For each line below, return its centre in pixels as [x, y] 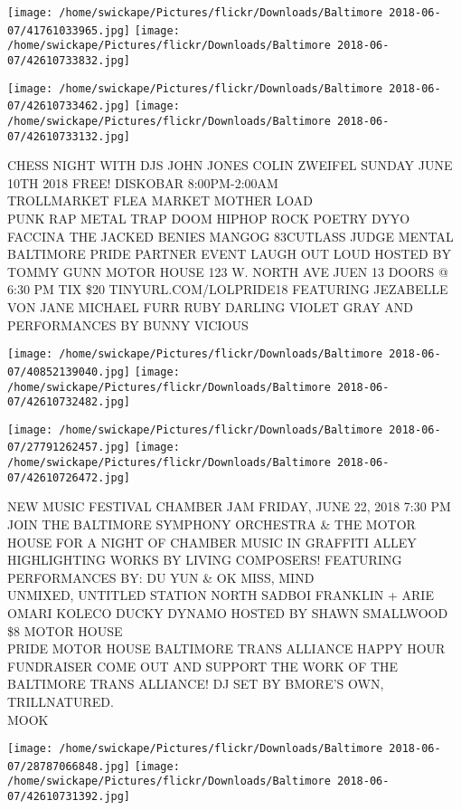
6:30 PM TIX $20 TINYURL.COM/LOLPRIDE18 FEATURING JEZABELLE [228, 289]
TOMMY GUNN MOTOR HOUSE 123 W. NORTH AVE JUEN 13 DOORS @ [228, 271]
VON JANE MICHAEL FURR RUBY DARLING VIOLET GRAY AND [210, 307]
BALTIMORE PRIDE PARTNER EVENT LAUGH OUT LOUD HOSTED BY [229, 254]
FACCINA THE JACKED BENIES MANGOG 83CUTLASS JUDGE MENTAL [230, 236]
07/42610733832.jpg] [69, 60]
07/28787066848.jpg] [69, 766]
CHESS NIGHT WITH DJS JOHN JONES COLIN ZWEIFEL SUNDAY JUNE [230, 165]
